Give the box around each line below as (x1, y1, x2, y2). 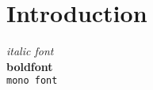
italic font (6, 43, 54, 59)
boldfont (6, 58, 53, 74)
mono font (6, 75, 58, 87)
